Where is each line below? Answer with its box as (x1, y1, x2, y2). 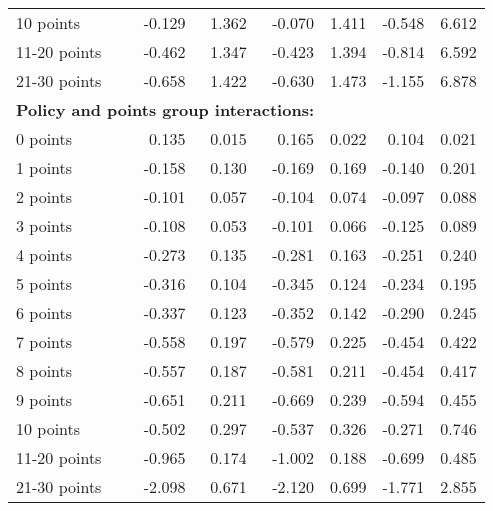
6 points (16, 301, 73, 324)
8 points (16, 359, 73, 382)
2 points (16, 185, 73, 208)
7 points (16, 330, 73, 353)
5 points (16, 272, 73, 295)
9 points (16, 388, 73, 411)
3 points (16, 214, 73, 237)
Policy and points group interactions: (16, 98, 315, 121)
